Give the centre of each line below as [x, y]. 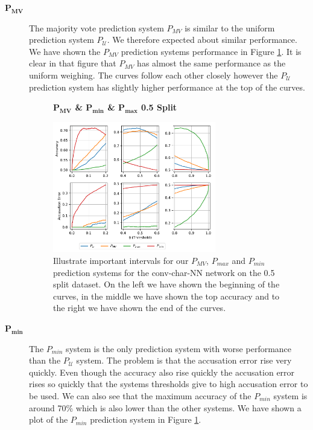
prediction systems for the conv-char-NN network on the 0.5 [164, 272]
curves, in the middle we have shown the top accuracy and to [166, 296]
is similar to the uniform [230, 27]
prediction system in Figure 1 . [146, 419]
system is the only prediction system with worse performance [179, 348]
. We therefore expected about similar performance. [202, 40]
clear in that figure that [73, 63]
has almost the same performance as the [211, 63]
